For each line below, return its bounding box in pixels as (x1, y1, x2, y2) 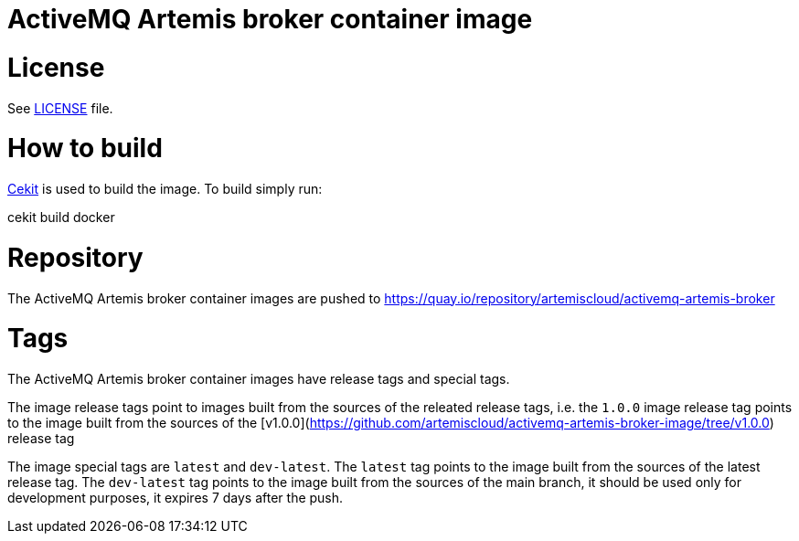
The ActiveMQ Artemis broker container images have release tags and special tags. (7, 371, 510, 387)
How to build (7, 133, 163, 164)
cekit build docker (7, 209, 115, 225)
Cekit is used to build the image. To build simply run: (7, 181, 323, 196)
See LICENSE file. (7, 100, 113, 116)
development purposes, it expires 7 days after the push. (7, 490, 344, 505)
